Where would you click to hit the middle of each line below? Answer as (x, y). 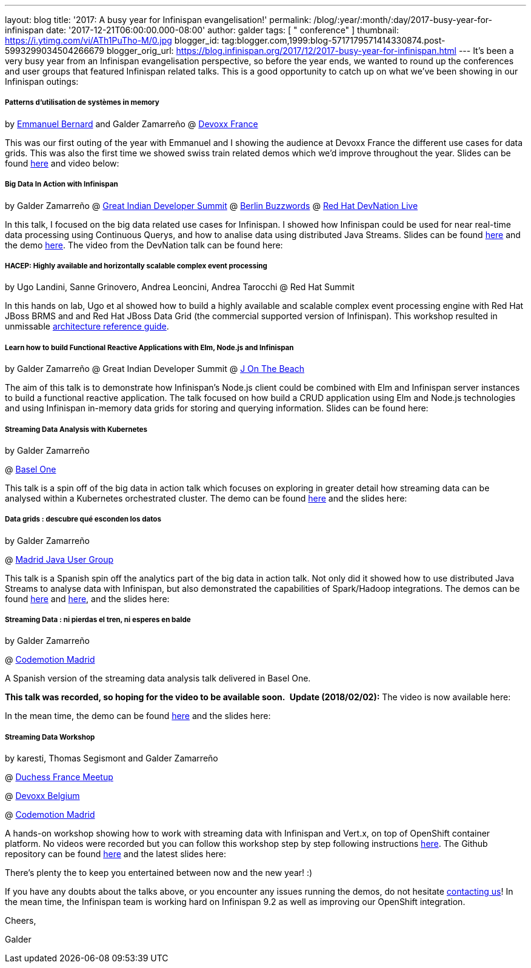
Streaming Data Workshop (50, 737)
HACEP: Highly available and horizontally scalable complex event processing (136, 266)
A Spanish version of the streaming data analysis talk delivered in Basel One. (158, 678)
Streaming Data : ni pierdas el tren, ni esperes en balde (98, 620)
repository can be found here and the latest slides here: (116, 854)
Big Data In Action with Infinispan (62, 184)
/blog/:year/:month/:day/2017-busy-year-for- (403, 20)
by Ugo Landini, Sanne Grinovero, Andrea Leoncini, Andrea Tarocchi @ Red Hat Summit (180, 287)
